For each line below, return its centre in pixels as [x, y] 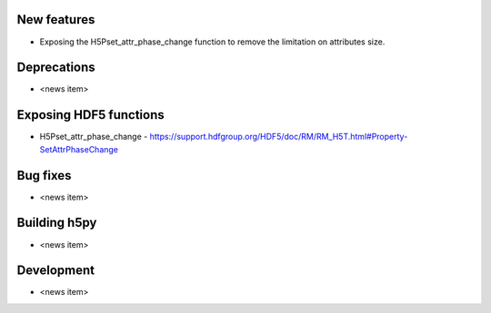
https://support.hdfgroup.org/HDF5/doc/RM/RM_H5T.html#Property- [279, 137]
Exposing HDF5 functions [90, 115]
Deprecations [56, 68]
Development [56, 271]
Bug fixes [44, 176]
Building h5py [57, 223]
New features [56, 20]
